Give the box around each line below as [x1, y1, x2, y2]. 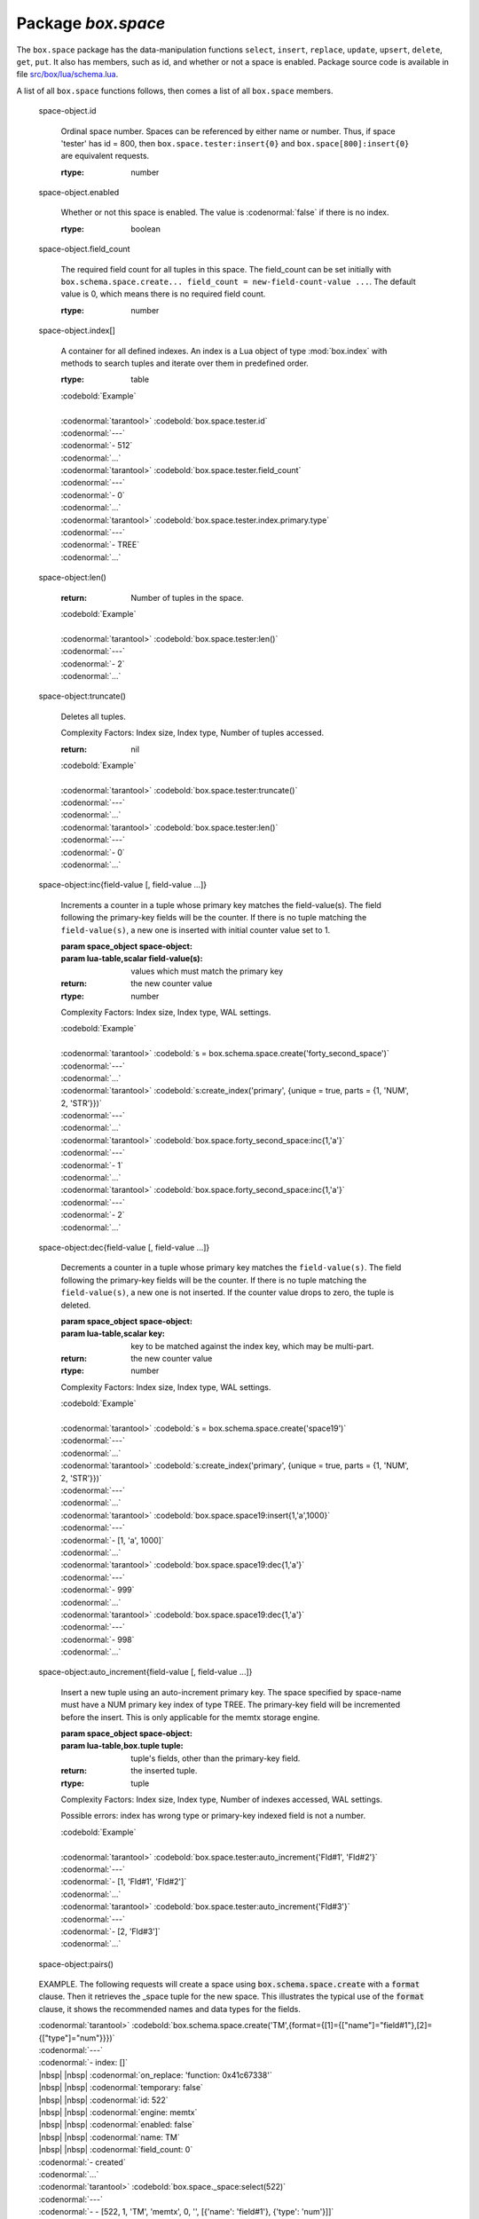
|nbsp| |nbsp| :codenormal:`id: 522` [38, 2095, 169, 2105]
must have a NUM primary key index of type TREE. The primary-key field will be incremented [60, 1700, 401, 1710]
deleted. [60, 1299, 91, 1310]
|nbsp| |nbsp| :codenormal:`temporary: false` [38, 2082, 204, 2093]
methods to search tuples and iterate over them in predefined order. [60, 358, 310, 368]
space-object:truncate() [38, 691, 126, 701]
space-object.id [38, 106, 97, 116]
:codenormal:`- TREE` [60, 540, 140, 550]
